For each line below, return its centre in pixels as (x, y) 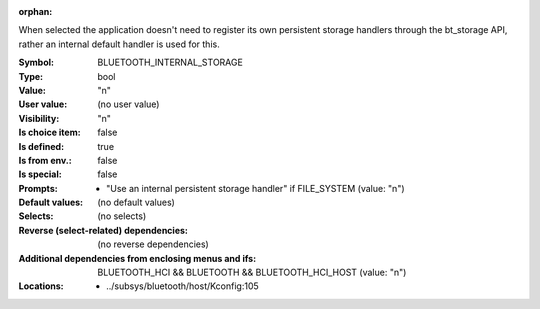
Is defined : (41, 146)
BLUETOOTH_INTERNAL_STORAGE (170, 62)
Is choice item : (49, 132)
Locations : (41, 286)
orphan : (35, 11)
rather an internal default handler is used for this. (119, 44)
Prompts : (38, 188)
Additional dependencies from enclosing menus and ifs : (137, 258)
